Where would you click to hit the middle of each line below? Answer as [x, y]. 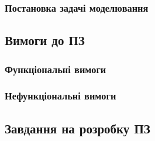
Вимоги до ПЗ [45, 40]
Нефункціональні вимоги [61, 96]
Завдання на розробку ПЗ [77, 128]
